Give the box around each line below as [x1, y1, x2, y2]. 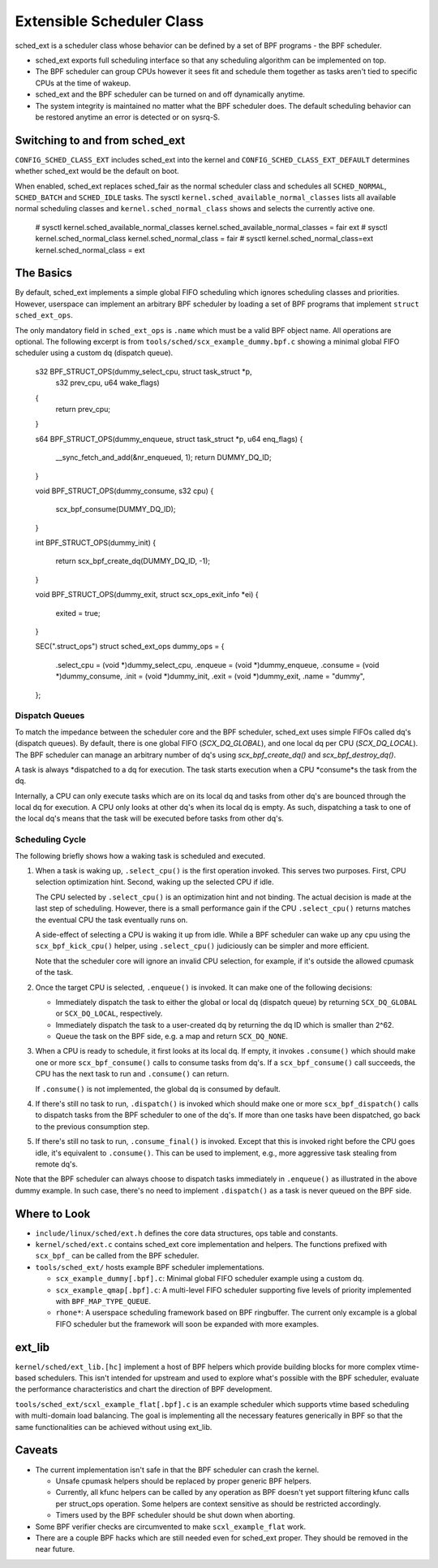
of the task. [35, 968, 74, 977]
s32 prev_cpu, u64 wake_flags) [55, 378, 160, 388]
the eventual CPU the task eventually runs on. [35, 915, 188, 925]
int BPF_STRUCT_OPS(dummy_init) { [35, 538, 157, 548]
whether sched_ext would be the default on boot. [15, 167, 180, 176]
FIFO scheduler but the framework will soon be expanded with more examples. [55, 1319, 320, 1328]
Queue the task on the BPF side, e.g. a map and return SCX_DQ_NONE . [55, 1032, 288, 1042]
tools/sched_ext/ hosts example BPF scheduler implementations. [35, 1262, 265, 1271]
